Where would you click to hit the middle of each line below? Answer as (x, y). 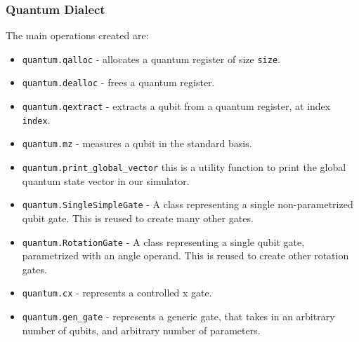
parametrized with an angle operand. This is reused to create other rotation (185, 255)
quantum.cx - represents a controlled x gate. (117, 293)
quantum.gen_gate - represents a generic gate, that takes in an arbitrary (178, 316)
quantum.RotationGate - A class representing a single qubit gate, (163, 241)
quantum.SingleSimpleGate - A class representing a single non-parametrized (188, 204)
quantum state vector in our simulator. (106, 180)
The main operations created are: (77, 35)
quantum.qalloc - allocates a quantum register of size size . (151, 59)
